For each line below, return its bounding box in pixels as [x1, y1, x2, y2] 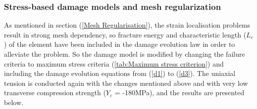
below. [4, 97, 23, 107]
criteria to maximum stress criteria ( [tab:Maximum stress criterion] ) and [4, 58, 224, 69]
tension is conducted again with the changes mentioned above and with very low [4, 77, 248, 88]
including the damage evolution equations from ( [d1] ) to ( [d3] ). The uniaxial [4, 68, 236, 78]
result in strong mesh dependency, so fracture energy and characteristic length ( [4, 29, 247, 39]
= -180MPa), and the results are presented [114, 87, 245, 98]
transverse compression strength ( [4, 87, 106, 98]
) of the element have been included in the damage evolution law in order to [4, 39, 235, 49]
